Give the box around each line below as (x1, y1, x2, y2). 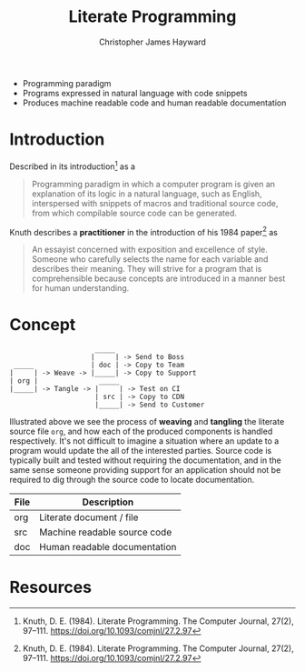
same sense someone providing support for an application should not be (9, 465, 281, 476)
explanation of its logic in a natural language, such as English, (31, 188, 262, 199)
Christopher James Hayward (98, 36, 207, 47)
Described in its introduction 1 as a (9, 159, 136, 172)
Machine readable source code (39, 526, 172, 538)
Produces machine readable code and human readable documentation (22, 97, 287, 108)
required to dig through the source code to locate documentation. (9, 475, 255, 486)
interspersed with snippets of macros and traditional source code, (31, 197, 279, 208)
